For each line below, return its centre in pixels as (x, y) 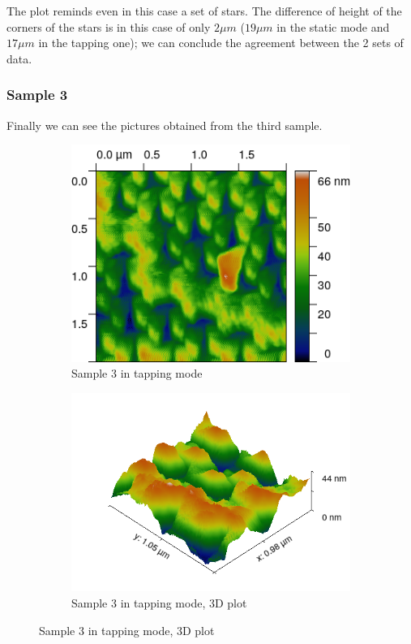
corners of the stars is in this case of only (109, 26)
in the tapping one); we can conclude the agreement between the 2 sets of (221, 43)
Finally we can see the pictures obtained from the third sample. (165, 125)
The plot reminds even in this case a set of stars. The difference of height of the (204, 11)
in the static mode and (333, 26)
